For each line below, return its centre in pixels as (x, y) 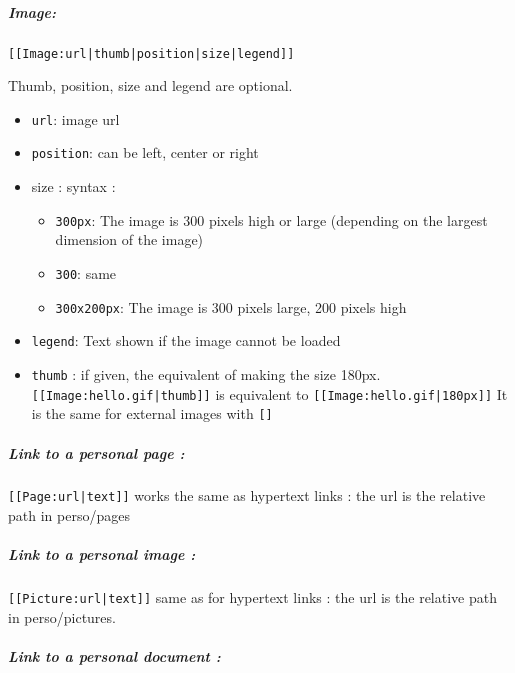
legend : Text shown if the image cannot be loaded (186, 340)
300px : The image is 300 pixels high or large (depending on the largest (271, 219)
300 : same (86, 272)
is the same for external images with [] (152, 413)
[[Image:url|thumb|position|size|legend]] (151, 53)
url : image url (75, 118)
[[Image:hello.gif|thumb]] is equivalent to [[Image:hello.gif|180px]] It (269, 393)
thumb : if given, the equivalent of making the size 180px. (206, 373)
